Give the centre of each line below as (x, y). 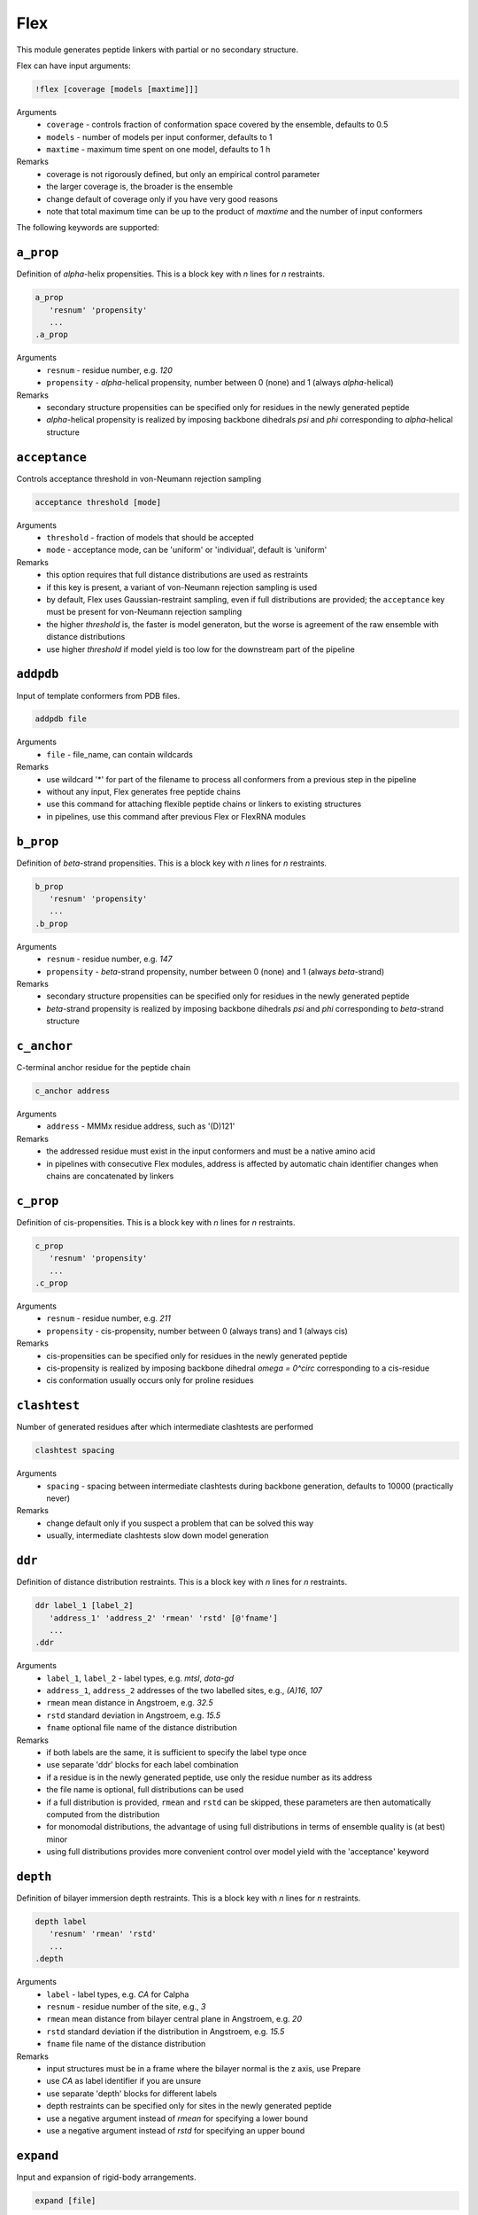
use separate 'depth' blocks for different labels (131, 2093)
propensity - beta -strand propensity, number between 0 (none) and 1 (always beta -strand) (216, 971)
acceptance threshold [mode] (98, 502)
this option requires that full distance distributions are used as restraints (177, 575)
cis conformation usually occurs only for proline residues (150, 1380)
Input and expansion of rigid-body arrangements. (106, 2177)
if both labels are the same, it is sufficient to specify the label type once (177, 1753)
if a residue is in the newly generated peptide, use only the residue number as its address (209, 1777)
